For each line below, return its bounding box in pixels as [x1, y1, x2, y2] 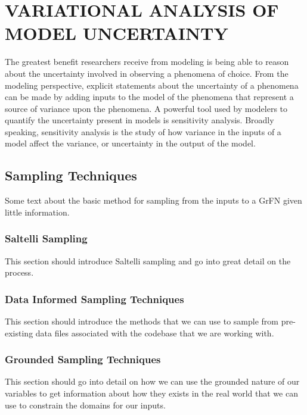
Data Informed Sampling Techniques [5, 291, 184, 306]
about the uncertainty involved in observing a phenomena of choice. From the [5, 67, 289, 79]
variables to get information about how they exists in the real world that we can [5, 387, 298, 400]
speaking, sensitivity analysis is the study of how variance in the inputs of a [5, 125, 281, 138]
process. [5, 266, 34, 279]
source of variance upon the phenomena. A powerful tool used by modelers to [5, 102, 288, 114]
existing [5, 326, 33, 339]
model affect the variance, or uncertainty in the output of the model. [5, 137, 256, 149]
